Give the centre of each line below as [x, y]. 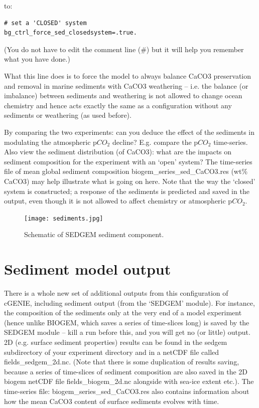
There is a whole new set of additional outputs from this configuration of [116, 293]
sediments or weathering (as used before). [68, 115]
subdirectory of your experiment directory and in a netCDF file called [112, 352]
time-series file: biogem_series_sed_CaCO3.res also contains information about [127, 391]
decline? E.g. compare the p [155, 142]
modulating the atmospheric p [50, 142]
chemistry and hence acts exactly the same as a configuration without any [118, 105]
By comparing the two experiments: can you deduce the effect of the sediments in [129, 132]
